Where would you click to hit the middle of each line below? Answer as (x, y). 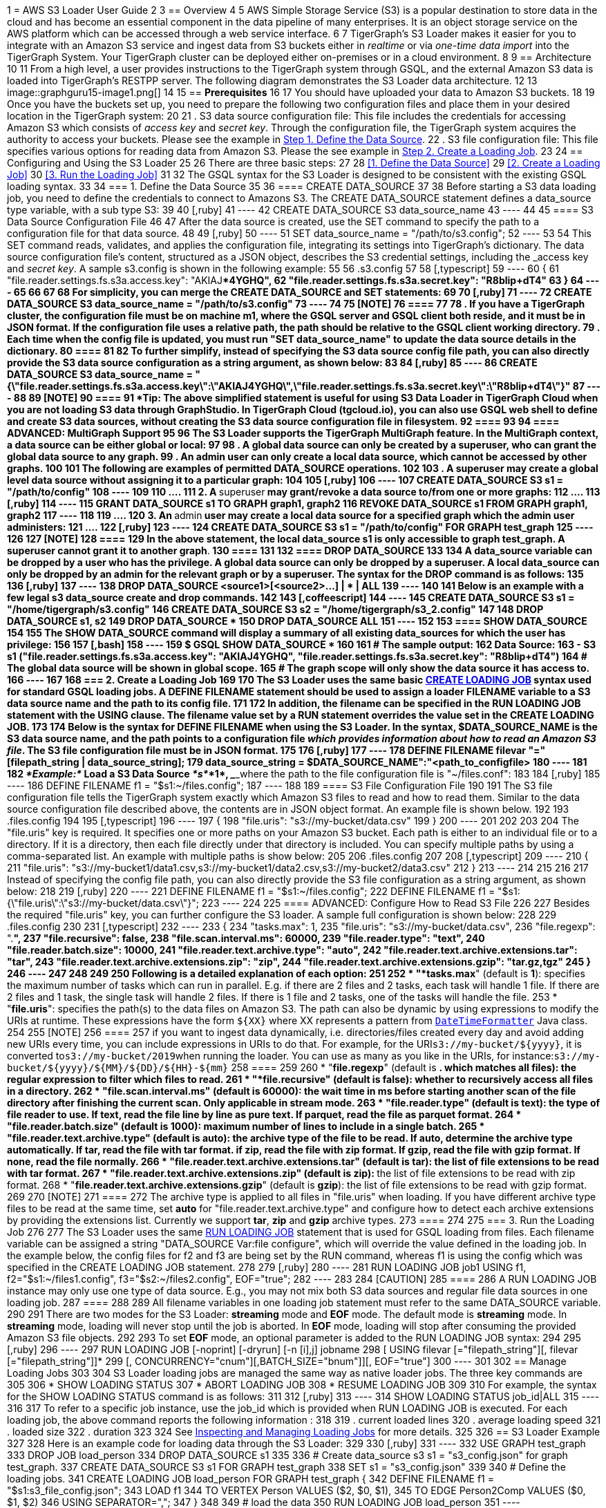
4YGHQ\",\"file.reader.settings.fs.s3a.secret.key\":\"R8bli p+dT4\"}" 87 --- (424, 386)
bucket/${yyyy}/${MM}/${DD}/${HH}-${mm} (118, 1068)
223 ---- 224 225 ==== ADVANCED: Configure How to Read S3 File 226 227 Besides (396, 903)
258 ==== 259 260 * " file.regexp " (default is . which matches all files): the (404, 1067)
